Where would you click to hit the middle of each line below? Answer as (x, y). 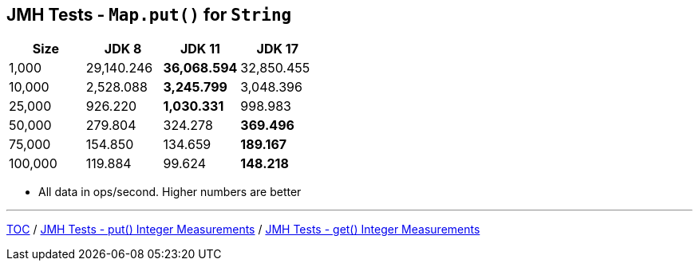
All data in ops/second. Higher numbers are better (170, 192)
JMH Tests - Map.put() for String (149, 15)
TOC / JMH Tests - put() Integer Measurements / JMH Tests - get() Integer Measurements (243, 230)
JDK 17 (277, 49)
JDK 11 (200, 49)
